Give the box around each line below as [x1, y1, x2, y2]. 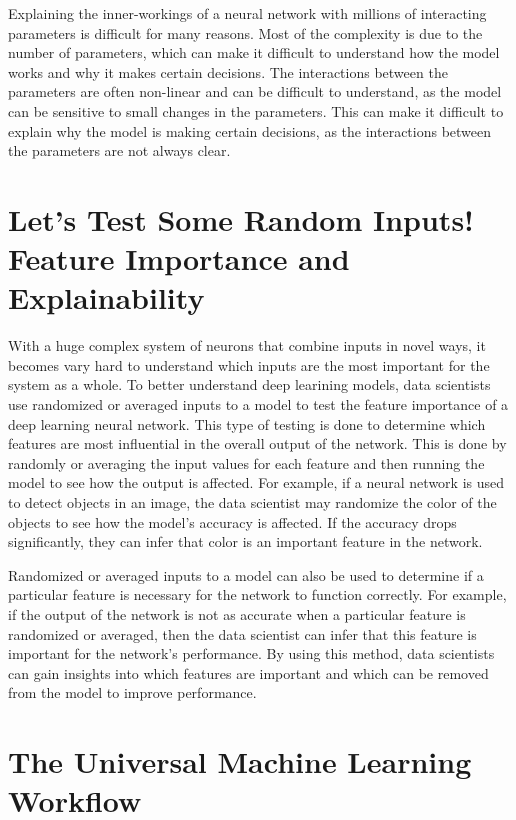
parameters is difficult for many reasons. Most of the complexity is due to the [8, 22, 483, 43]
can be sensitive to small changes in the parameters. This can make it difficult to [8, 100, 504, 121]
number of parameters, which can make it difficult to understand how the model [8, 42, 500, 63]
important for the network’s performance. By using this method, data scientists [8, 643, 495, 664]
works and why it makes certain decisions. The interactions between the [8, 61, 448, 82]
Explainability [8, 277, 205, 318]
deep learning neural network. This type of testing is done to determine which [8, 413, 486, 434]
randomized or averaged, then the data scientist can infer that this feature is [8, 623, 477, 644]
